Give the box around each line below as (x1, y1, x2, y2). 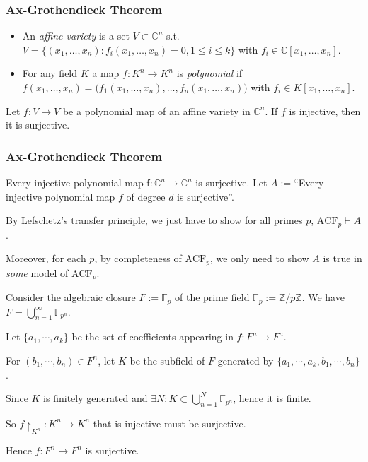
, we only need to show (209, 251, 309, 266)
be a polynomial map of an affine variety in (62, 103, 251, 118)
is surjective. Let (195, 175, 268, 189)
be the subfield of (130, 353, 205, 367)
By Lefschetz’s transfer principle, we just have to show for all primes (6, 213, 303, 227)
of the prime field (174, 290, 250, 304)
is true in (323, 251, 362, 266)
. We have (301, 290, 345, 304)
